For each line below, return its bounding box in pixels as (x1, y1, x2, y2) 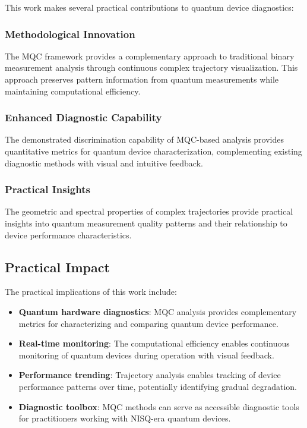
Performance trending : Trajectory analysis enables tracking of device (18, 369, 281, 381)
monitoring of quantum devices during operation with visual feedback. (18, 348, 274, 361)
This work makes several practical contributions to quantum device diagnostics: (5, 1, 294, 13)
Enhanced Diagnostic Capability (5, 110, 162, 125)
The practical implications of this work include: (5, 285, 177, 298)
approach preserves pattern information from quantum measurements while (5, 73, 279, 85)
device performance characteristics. (5, 228, 132, 241)
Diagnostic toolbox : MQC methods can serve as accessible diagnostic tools (18, 400, 299, 413)
